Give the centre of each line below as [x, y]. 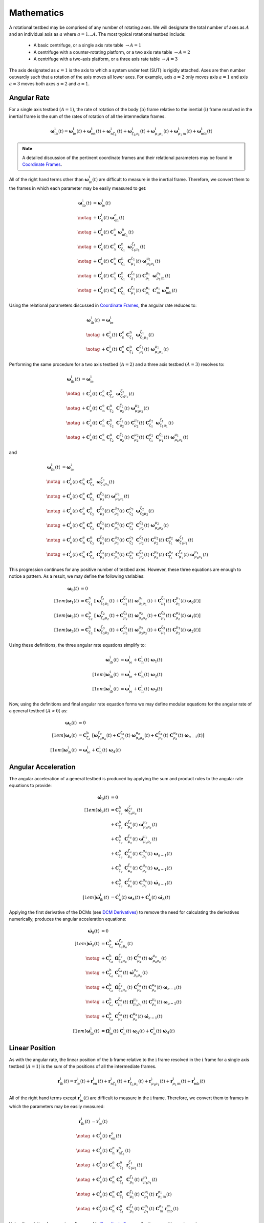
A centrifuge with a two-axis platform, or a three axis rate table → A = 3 [106, 59]
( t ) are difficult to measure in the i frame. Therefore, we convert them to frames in [166, 1098]
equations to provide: [31, 786]
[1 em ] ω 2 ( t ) [66, 616]
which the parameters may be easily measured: [57, 1107]
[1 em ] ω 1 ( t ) [66, 601]
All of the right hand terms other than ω [49, 180]
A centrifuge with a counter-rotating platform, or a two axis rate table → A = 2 [112, 52]
